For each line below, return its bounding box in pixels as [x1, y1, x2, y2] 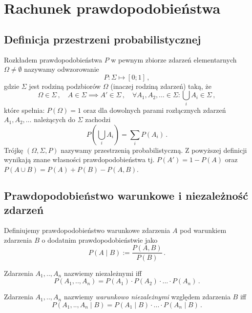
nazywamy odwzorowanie [24, 64, 99, 74]
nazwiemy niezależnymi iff [63, 268, 142, 278]
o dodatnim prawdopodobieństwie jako [42, 234, 158, 245]
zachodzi [85, 114, 111, 125]
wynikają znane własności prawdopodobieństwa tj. [4, 154, 155, 165]
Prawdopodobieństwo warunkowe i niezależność [4, 188, 248, 203]
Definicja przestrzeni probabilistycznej [4, 31, 201, 46]
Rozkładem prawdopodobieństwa [4, 54, 103, 64]
